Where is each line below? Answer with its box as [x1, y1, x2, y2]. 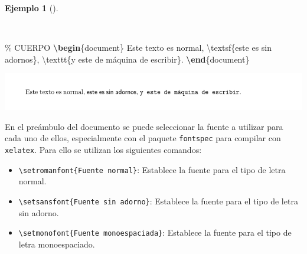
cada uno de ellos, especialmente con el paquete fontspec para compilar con [5, 132, 281, 144]
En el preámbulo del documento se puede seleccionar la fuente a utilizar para [5, 120, 283, 132]
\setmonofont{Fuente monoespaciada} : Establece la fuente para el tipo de [18, 226, 292, 239]
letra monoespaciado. [18, 237, 95, 250]
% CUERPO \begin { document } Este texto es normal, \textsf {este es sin [5, 41, 272, 54]
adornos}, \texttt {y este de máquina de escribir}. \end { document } [5, 53, 250, 65]
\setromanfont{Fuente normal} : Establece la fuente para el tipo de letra [18, 163, 286, 175]
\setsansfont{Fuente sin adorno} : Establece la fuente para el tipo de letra [18, 194, 298, 207]
